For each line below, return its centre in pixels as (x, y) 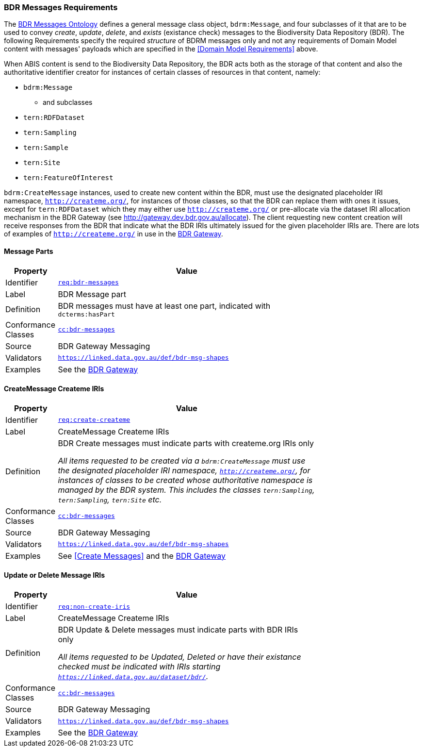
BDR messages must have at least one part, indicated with (164, 306)
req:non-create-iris (94, 606)
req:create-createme (94, 420)
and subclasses (68, 102)
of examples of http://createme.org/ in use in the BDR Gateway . (114, 234)
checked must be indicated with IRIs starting (139, 667)
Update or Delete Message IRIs (55, 575)
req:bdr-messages (88, 283)
